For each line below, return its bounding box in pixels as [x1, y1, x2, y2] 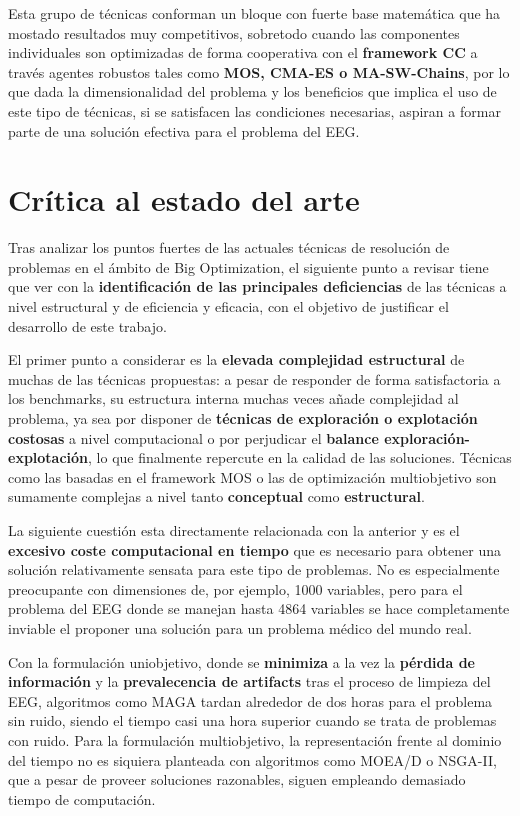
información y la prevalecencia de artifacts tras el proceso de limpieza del [8, 671, 491, 692]
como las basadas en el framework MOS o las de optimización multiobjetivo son [8, 466, 497, 487]
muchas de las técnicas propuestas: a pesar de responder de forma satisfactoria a [8, 368, 501, 389]
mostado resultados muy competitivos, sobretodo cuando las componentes [8, 22, 460, 43]
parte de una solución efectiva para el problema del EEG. [8, 120, 360, 141]
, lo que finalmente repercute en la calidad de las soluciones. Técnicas [88, 447, 512, 468]
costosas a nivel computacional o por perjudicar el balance [8, 427, 379, 448]
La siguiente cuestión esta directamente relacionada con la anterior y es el [8, 520, 460, 540]
